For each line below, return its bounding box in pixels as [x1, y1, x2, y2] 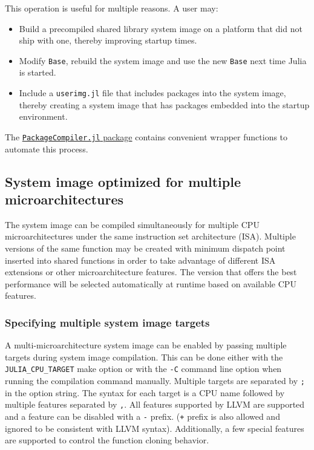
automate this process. [5, 142, 88, 155]
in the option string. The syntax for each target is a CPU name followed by [5, 386, 285, 399]
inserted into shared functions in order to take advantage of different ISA [5, 253, 276, 266]
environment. [19, 110, 68, 123]
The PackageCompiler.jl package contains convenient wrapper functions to [5, 130, 288, 143]
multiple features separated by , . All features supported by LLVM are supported [5, 398, 305, 411]
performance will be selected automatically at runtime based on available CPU [5, 277, 296, 290]
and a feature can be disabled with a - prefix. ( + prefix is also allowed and [5, 409, 280, 422]
